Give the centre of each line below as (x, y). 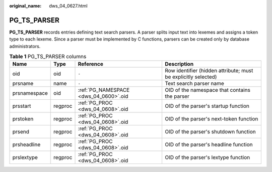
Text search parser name (194, 84)
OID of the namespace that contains (207, 90)
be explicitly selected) (191, 77)
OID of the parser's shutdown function (210, 132)
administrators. (25, 46)
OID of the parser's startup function (207, 106)
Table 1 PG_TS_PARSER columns (48, 57)
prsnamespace (30, 93)
